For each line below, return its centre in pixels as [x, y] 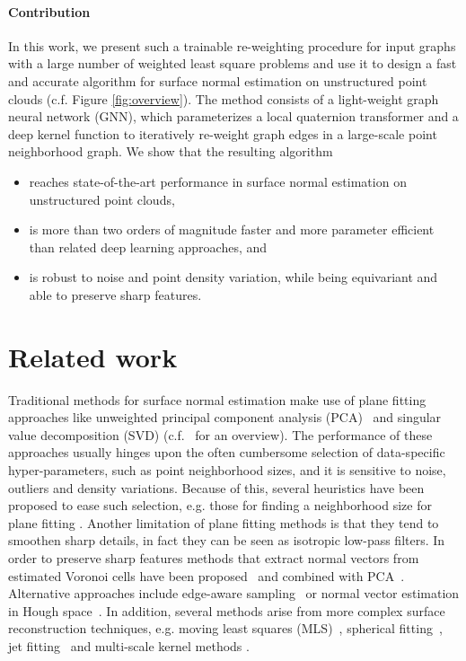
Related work [93, 356]
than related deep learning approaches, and [148, 247]
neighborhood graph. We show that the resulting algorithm [171, 151]
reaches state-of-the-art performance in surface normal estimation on [218, 181]
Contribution [49, 11]
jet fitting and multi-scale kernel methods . [129, 645]
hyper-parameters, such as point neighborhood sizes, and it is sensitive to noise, [227, 470]
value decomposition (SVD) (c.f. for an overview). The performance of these [220, 434]
